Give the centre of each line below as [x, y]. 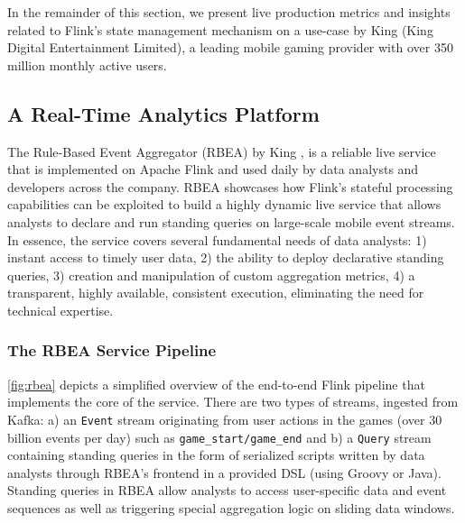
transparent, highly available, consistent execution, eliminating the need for [216, 293]
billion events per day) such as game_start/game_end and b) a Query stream [219, 437]
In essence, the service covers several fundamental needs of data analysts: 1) [217, 239]
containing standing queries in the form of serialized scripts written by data [216, 455]
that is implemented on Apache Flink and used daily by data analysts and [213, 169]
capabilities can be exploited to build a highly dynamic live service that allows [224, 204]
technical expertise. [60, 310]
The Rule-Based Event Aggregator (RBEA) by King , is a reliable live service [222, 151]
